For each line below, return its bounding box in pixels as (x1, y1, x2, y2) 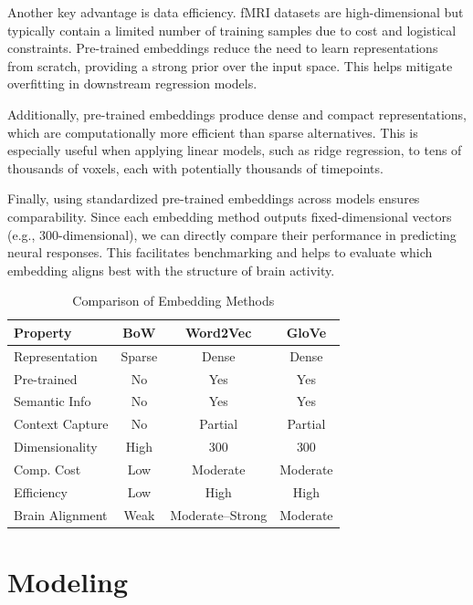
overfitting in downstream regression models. (7, 74, 258, 93)
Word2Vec (185, 322, 252, 341)
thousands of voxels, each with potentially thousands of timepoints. (7, 158, 384, 177)
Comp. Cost (14, 459, 81, 478)
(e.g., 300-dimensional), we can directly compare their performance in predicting (7, 224, 457, 244)
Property (14, 322, 72, 341)
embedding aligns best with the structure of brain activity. (7, 260, 335, 279)
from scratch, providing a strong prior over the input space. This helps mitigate (7, 56, 453, 75)
